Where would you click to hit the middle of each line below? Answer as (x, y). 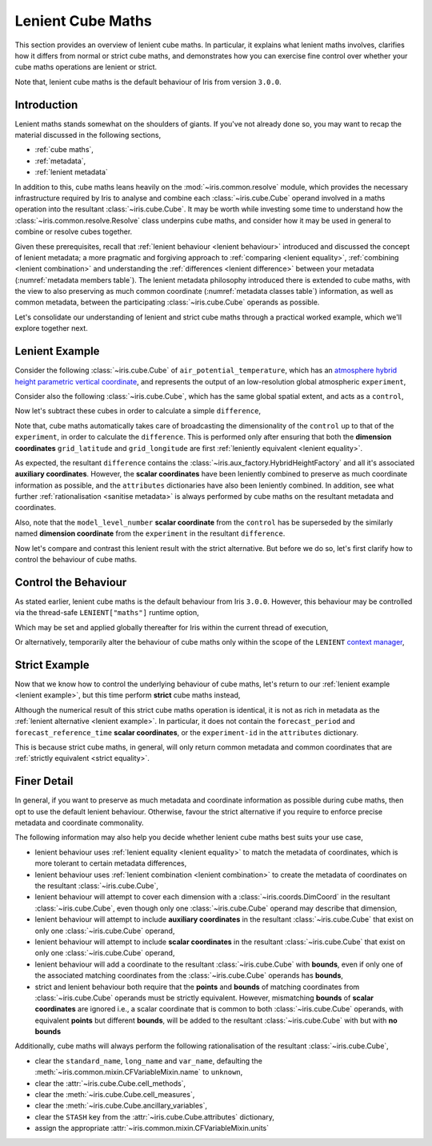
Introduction (46, 105)
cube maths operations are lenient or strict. (86, 67)
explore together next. (51, 328)
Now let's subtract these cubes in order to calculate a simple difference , (138, 411)
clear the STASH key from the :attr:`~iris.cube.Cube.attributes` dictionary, (155, 1116)
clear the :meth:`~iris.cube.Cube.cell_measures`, (115, 1095)
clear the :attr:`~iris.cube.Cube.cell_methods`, (110, 1083)
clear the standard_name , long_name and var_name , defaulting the (149, 1060)
